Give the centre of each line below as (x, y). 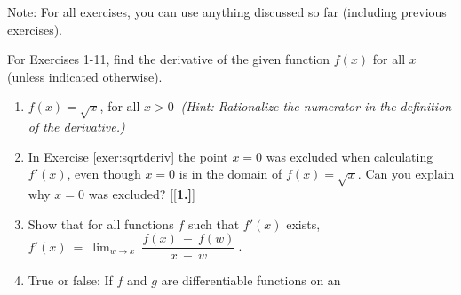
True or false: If (70, 280)
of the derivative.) (76, 127)
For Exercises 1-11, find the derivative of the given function (169, 59)
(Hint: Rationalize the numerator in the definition (316, 106)
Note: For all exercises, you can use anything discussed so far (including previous (227, 12)
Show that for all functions (101, 223)
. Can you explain (406, 174)
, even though (104, 174)
